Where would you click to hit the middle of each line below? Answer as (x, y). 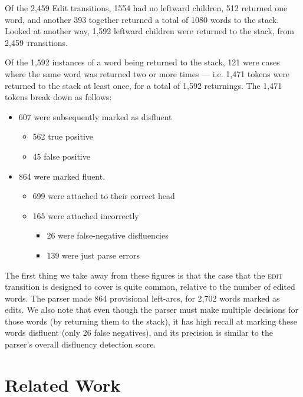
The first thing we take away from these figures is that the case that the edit (144, 275)
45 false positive (61, 156)
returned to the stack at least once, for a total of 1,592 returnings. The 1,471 (144, 85)
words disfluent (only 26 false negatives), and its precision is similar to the (139, 333)
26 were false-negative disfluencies (108, 235)
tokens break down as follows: (58, 97)
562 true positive (63, 136)
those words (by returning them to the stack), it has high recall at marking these (151, 321)
